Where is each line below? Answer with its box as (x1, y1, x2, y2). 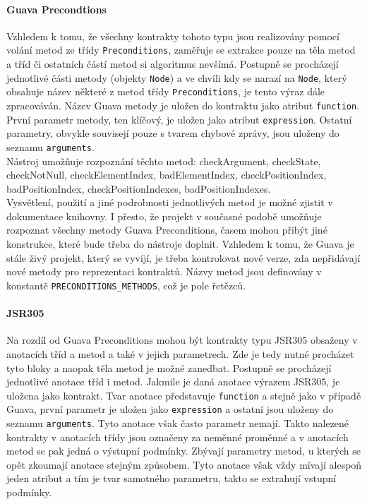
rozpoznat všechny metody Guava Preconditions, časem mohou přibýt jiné (6, 222, 327, 237)
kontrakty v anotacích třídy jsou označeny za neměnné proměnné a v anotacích (6, 429, 349, 444)
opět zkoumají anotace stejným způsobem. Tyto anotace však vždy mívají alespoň (6, 457, 362, 472)
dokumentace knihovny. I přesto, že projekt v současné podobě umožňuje (6, 208, 322, 223)
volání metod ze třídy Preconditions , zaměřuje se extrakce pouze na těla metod (6, 42, 356, 57)
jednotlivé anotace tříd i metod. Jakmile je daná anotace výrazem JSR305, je (6, 374, 340, 389)
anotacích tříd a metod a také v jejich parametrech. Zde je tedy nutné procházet (6, 346, 354, 361)
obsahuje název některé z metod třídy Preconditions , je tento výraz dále (6, 84, 325, 99)
